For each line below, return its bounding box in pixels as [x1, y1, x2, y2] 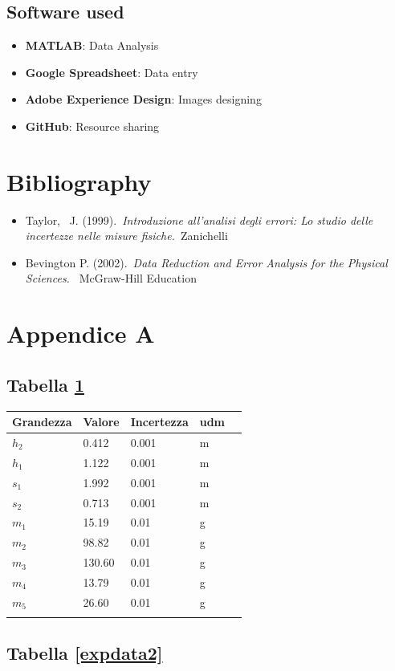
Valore [83, 413, 120, 430]
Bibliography [6, 165, 152, 197]
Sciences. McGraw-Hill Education [25, 270, 197, 287]
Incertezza [130, 413, 189, 430]
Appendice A [6, 317, 155, 350]
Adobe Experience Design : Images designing [25, 91, 262, 108]
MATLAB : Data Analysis [25, 37, 159, 54]
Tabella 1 [6, 372, 84, 396]
